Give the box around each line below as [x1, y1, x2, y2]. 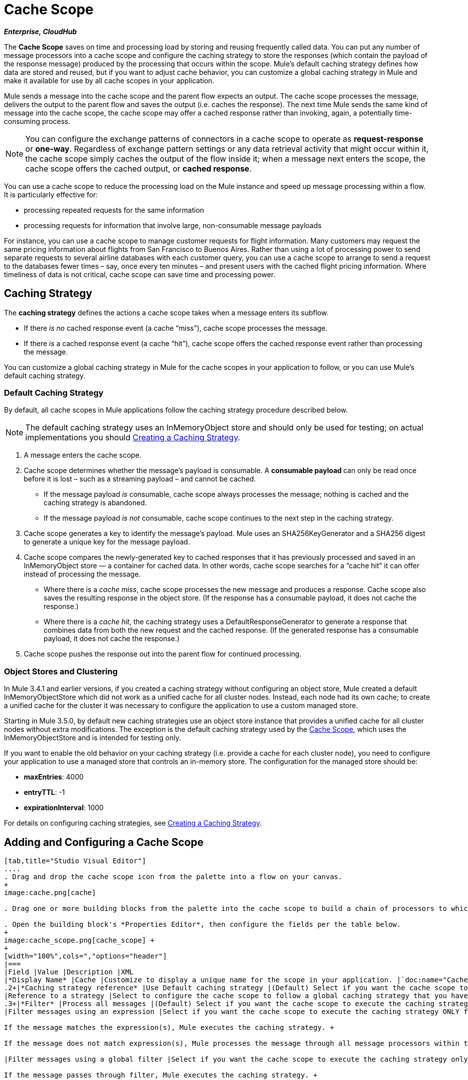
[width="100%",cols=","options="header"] [4, 952, 167, 960]
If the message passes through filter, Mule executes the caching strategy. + [4, 1071, 318, 1079]
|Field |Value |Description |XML [4, 967, 134, 976]
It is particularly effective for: [4, 190, 98, 199]
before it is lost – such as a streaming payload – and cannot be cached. [24, 475, 256, 483]
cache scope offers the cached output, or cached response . [25, 163, 252, 174]
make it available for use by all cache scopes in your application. [4, 76, 215, 85]
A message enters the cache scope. [24, 451, 141, 460]
